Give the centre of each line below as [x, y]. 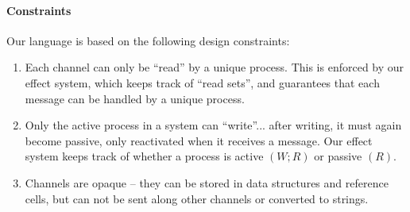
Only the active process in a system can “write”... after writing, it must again [213, 125]
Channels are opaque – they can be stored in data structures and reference [207, 182]
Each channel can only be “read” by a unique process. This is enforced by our [215, 67]
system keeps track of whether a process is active [144, 156]
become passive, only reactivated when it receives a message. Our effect [199, 140]
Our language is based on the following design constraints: [148, 40]
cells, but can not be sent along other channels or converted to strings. [197, 198]
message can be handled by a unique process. [135, 98]
